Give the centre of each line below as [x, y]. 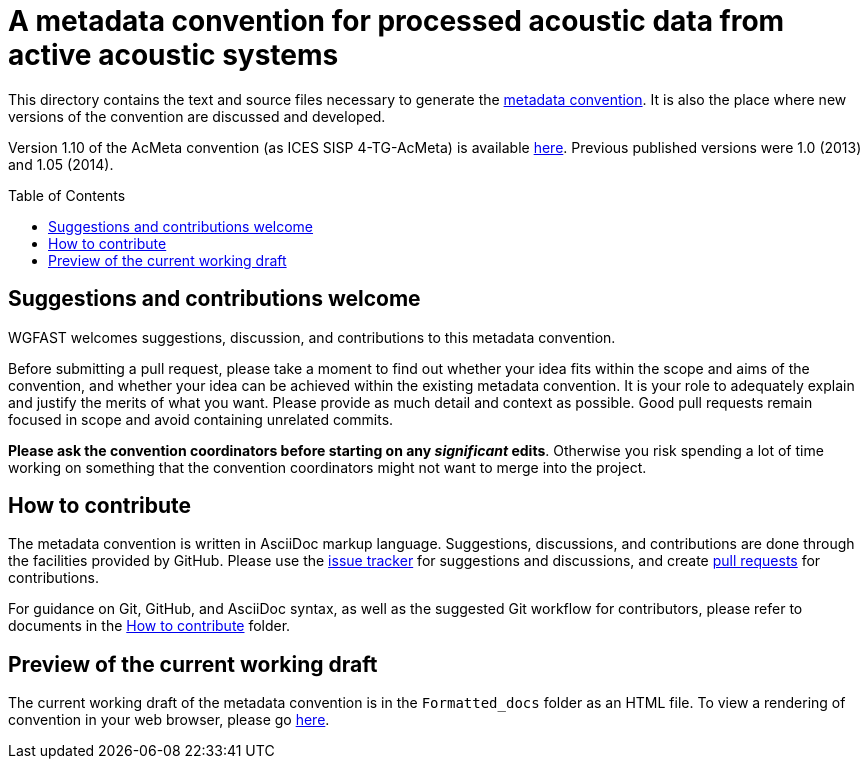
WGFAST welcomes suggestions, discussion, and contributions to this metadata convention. [312, 337]
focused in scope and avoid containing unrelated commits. [201, 419]
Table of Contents [67, 195]
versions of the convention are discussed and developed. [197, 116]
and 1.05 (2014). [61, 164]
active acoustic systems [173, 55]
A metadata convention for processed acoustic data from [396, 21]
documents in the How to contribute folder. [149, 626]
